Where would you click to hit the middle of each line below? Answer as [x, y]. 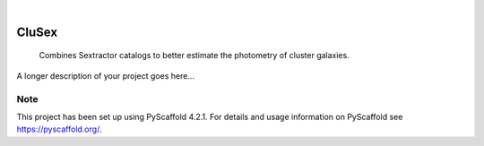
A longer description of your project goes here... [105, 75]
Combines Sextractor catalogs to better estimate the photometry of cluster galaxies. [194, 56]
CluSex [37, 32]
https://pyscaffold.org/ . [59, 129]
